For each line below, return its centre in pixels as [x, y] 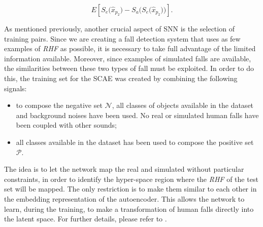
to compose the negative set [59, 105]
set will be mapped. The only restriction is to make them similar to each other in [130, 189]
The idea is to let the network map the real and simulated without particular [124, 169]
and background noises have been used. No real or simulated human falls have [137, 115]
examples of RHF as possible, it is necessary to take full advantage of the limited [130, 48]
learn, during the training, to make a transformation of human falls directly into [129, 209]
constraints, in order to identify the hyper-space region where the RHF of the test [131, 179]
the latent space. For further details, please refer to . [86, 219]
